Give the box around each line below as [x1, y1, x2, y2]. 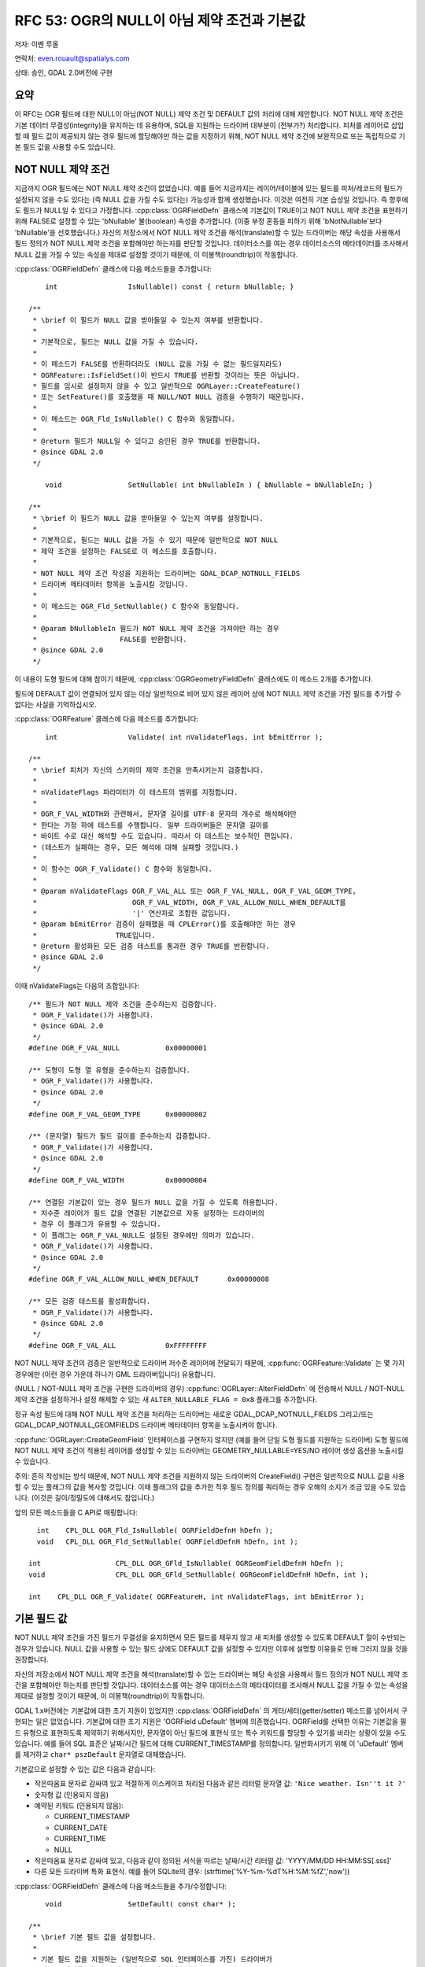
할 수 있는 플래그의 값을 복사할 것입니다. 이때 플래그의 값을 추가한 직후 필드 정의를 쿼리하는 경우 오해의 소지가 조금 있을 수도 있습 [14, 1482, 407, 1492]
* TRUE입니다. [32, 931, 156, 939]
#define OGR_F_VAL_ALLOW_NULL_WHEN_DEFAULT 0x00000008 [28, 1275, 269, 1284]
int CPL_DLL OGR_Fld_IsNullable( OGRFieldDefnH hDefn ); [36, 1526, 274, 1535]
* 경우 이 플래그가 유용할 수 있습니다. [32, 1220, 161, 1229]
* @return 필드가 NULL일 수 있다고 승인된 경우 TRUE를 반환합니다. [32, 437, 261, 445]
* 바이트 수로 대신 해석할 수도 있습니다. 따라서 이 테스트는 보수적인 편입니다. [32, 832, 294, 841]
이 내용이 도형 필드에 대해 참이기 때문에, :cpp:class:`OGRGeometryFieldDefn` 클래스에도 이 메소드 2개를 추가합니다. [14, 674, 374, 684]
